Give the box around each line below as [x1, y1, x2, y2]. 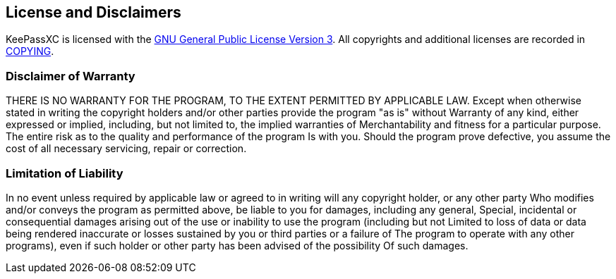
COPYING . [6, 45, 54, 58]
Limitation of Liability [6, 166, 123, 180]
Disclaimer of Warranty [6, 68, 135, 83]
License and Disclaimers [6, 4, 181, 21]
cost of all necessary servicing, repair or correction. [6, 142, 247, 155]
